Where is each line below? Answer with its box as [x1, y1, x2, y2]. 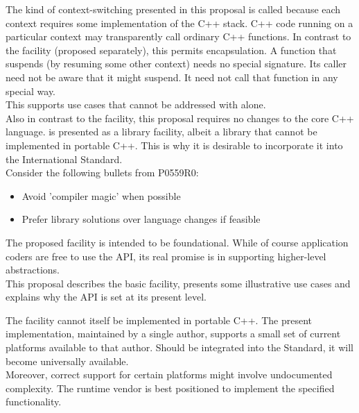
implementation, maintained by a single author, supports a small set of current [6, 326, 341, 341]
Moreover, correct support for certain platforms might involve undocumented [6, 367, 333, 382]
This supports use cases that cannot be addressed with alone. [6, 97, 266, 112]
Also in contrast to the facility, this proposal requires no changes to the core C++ [6, 110, 354, 125]
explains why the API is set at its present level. [6, 289, 207, 304]
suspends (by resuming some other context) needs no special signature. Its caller [6, 56, 347, 71]
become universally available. [6, 353, 129, 368]
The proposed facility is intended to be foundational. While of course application [6, 235, 349, 249]
